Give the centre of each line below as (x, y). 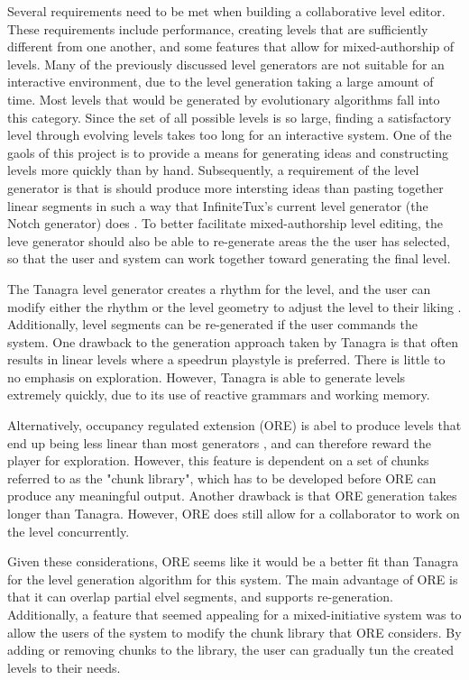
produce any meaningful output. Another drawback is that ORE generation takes (232, 496)
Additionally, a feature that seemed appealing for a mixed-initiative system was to (234, 614)
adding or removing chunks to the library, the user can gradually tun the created (231, 650)
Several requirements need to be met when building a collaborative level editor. (226, 11)
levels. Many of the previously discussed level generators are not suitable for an (226, 64)
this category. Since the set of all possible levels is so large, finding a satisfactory (230, 117)
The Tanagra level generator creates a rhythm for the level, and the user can (219, 288)
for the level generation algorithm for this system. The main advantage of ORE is (233, 579)
